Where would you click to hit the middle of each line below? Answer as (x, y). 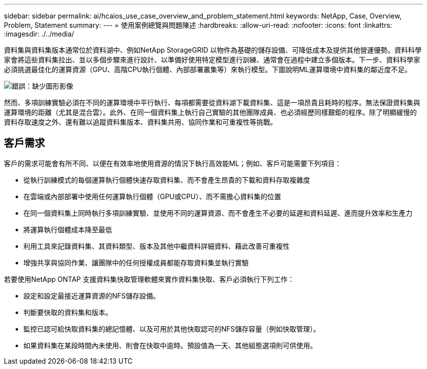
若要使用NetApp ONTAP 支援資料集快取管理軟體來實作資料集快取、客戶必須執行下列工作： (149, 279)
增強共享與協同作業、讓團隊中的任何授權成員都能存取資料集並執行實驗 (136, 262)
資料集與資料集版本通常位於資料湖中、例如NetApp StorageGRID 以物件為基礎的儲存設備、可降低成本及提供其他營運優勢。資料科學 (213, 50)
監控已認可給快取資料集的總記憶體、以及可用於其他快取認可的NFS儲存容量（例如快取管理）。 (172, 329)
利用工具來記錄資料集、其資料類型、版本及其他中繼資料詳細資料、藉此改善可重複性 (156, 246)
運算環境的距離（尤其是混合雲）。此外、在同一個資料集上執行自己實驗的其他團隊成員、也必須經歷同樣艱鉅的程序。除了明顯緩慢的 (210, 112)
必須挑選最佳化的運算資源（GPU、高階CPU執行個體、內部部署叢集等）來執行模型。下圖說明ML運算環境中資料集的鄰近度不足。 (208, 69)
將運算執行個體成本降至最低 (68, 229)
